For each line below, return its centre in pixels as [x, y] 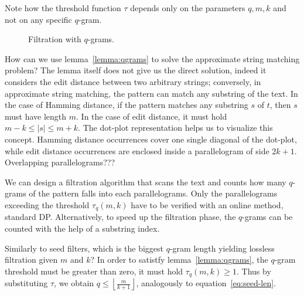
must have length [36, 116]
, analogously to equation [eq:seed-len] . [206, 283]
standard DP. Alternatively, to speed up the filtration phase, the [120, 217]
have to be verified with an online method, [207, 204]
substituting [26, 283]
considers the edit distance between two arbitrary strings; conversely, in [133, 81]
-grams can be [267, 217]
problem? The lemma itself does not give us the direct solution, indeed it [136, 70]
